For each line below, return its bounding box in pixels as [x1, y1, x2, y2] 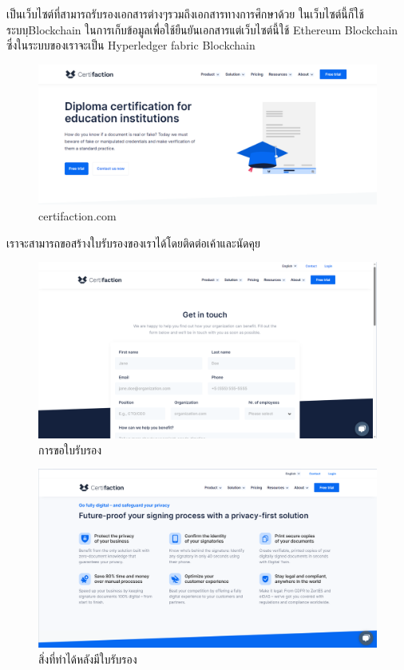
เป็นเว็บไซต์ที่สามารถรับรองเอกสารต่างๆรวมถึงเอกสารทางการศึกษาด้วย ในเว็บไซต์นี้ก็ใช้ [6, 6, 364, 22]
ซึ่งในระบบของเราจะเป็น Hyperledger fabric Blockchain [6, 37, 255, 54]
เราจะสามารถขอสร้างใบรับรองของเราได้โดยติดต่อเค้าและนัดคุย [6, 234, 260, 251]
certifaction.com [38, 207, 117, 224]
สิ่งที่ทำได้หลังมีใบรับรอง [38, 651, 137, 668]
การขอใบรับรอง [38, 441, 102, 458]
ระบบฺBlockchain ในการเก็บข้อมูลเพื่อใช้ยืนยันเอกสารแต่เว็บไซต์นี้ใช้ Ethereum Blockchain [6, 21, 398, 38]
